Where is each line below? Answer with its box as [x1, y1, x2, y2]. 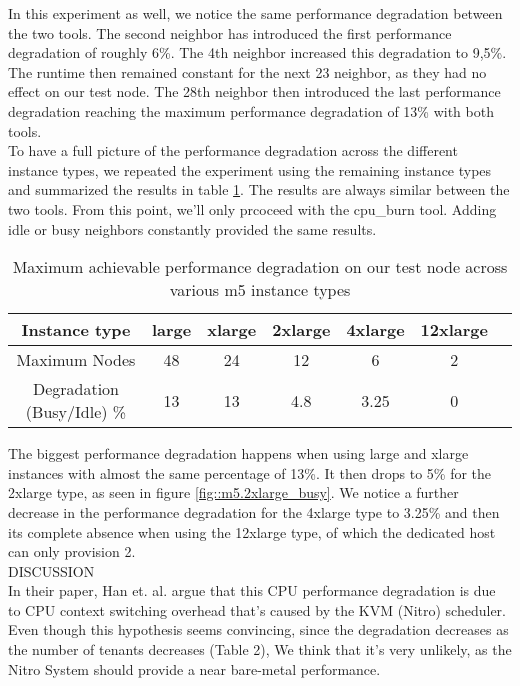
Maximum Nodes [16, 348, 136, 372]
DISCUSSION [8, 560, 95, 581]
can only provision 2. [8, 541, 136, 562]
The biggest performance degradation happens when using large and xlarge [8, 443, 469, 464]
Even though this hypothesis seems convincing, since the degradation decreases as [8, 619, 509, 640]
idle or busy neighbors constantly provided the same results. [8, 218, 377, 239]
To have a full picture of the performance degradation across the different [8, 140, 458, 161]
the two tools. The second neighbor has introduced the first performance [8, 22, 452, 43]
